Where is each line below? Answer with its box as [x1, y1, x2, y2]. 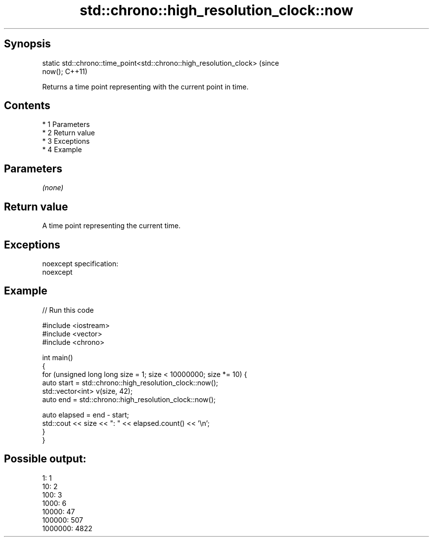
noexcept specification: [42, 259, 119, 268]
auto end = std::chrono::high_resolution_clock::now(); [42, 395, 216, 404]
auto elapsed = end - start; [42, 410, 130, 419]
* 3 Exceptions [42, 137, 90, 146]
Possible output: [4, 453, 87, 465]
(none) [42, 183, 64, 192]
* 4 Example [42, 145, 82, 154]
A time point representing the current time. [42, 221, 181, 230]
